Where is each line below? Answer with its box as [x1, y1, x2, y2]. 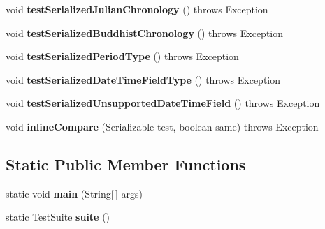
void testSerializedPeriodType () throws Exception [6, 49, 239, 64]
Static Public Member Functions [6, 153, 246, 175]
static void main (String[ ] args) [6, 186, 143, 200]
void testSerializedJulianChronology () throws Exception [6, 2, 268, 16]
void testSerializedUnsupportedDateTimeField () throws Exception [6, 96, 320, 110]
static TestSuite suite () [6, 209, 110, 224]
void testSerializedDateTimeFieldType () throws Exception [6, 72, 281, 87]
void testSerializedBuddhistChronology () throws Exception [6, 25, 283, 40]
